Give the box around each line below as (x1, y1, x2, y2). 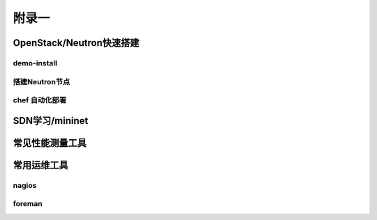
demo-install (13, 58, 57, 68)
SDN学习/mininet (13, 115, 89, 127)
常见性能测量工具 (13, 136, 87, 149)
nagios (13, 180, 37, 190)
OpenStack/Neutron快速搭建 (13, 37, 140, 49)
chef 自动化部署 (13, 95, 66, 105)
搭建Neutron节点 (13, 77, 71, 86)
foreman (13, 199, 43, 209)
